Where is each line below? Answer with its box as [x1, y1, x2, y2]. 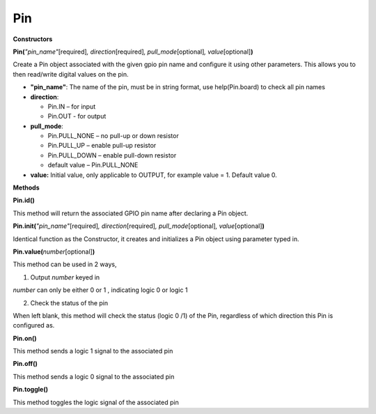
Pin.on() [13, 334, 38, 342]
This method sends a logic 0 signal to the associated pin [13, 372, 175, 381]
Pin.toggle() [13, 385, 49, 394]
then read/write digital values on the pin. [13, 70, 129, 78]
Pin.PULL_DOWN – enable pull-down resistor [47, 151, 177, 160]
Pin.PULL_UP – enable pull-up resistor [47, 141, 157, 150]
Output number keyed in [30, 273, 100, 282]
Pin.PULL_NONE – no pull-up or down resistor [47, 132, 179, 140]
